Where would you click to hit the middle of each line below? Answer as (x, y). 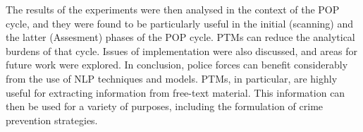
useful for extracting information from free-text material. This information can (176, 92)
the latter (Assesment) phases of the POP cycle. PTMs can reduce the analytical (180, 37)
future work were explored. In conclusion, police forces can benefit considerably (177, 65)
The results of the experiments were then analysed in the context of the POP (173, 9)
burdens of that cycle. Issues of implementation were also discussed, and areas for (181, 50)
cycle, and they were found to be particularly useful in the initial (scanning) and (180, 23)
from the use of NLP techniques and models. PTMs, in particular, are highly (172, 78)
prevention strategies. (52, 120)
